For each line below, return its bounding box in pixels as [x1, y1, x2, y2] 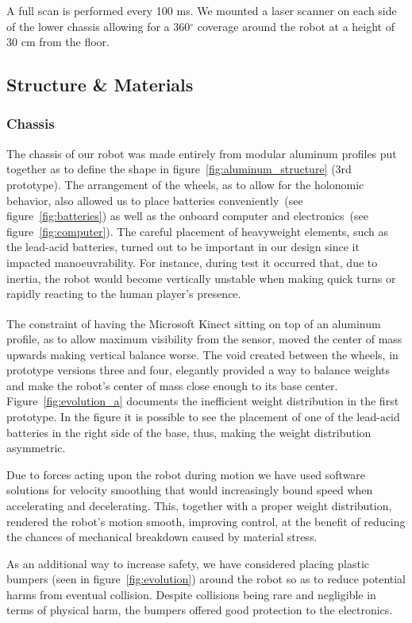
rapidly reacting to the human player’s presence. [6, 285, 241, 302]
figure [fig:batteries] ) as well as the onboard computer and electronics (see [6, 207, 368, 224]
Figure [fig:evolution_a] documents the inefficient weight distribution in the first [6, 393, 399, 409]
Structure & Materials [6, 72, 194, 97]
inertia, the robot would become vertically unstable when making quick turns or [6, 269, 396, 286]
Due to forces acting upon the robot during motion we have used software [6, 466, 366, 482]
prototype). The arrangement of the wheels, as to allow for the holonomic [6, 176, 364, 192]
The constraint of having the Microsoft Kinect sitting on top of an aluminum [6, 315, 381, 331]
